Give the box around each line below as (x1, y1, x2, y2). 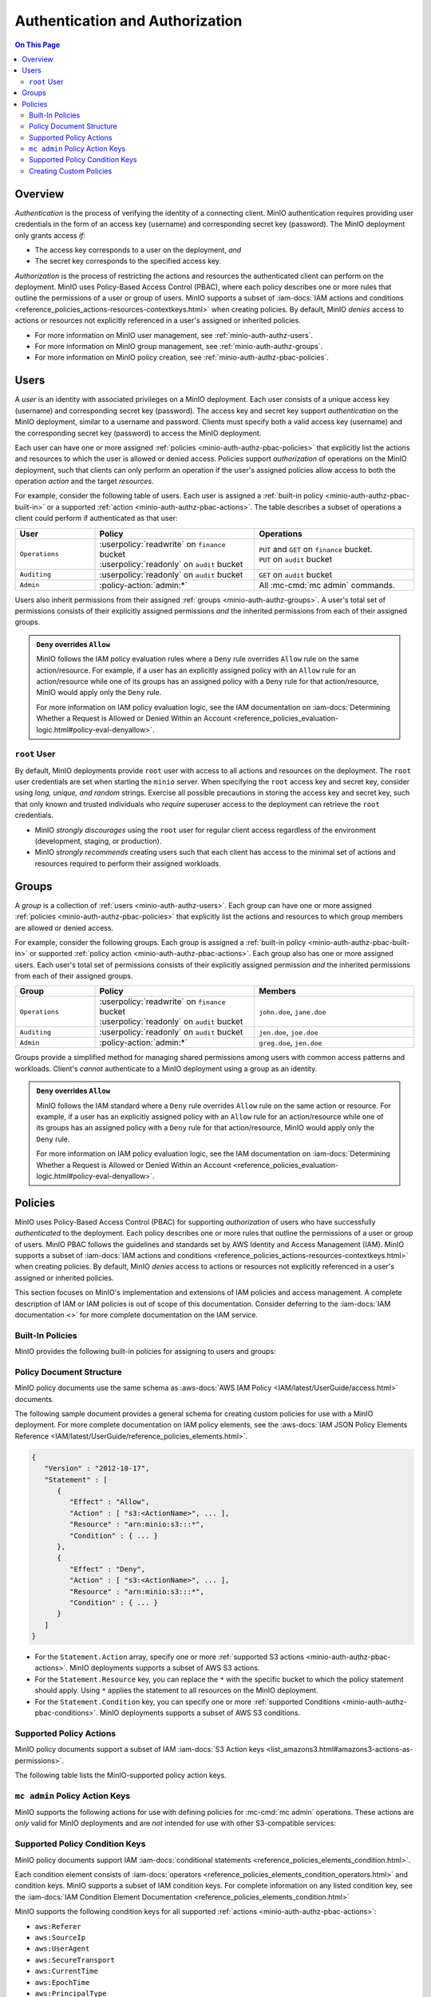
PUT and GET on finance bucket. (259, 543, 373, 554)
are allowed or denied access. (14, 923, 114, 932)
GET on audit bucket (259, 569, 333, 580)
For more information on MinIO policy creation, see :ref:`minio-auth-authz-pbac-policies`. (34, 352, 329, 363)
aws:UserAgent (34, 1944, 90, 1953)
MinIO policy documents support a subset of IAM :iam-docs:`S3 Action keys (14, 1745, 265, 1754)
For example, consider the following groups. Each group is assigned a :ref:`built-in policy (14, 937, 306, 947)
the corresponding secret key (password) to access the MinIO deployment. (14, 428, 262, 438)
